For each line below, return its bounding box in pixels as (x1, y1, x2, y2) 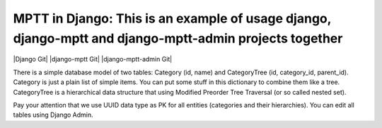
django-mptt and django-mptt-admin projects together (13, 30, 343, 46)
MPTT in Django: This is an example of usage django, (13, 11, 332, 26)
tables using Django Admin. (13, 110, 93, 120)
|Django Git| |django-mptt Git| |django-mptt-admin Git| (13, 55, 173, 64)
